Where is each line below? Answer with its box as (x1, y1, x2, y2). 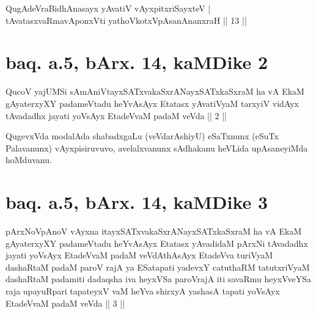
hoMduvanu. (6, 153, 52, 166)
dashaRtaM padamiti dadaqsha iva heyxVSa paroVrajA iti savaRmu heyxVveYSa (6, 272, 312, 285)
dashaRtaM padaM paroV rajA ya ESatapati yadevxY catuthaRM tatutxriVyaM (6, 260, 310, 273)
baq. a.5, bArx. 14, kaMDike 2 (6, 49, 268, 75)
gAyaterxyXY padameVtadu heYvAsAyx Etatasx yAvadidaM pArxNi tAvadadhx (6, 236, 308, 249)
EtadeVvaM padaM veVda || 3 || (6, 296, 125, 309)
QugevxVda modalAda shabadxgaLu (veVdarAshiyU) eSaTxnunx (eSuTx (6, 130, 279, 142)
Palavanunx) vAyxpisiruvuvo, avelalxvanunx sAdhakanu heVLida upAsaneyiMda (6, 141, 308, 154)
